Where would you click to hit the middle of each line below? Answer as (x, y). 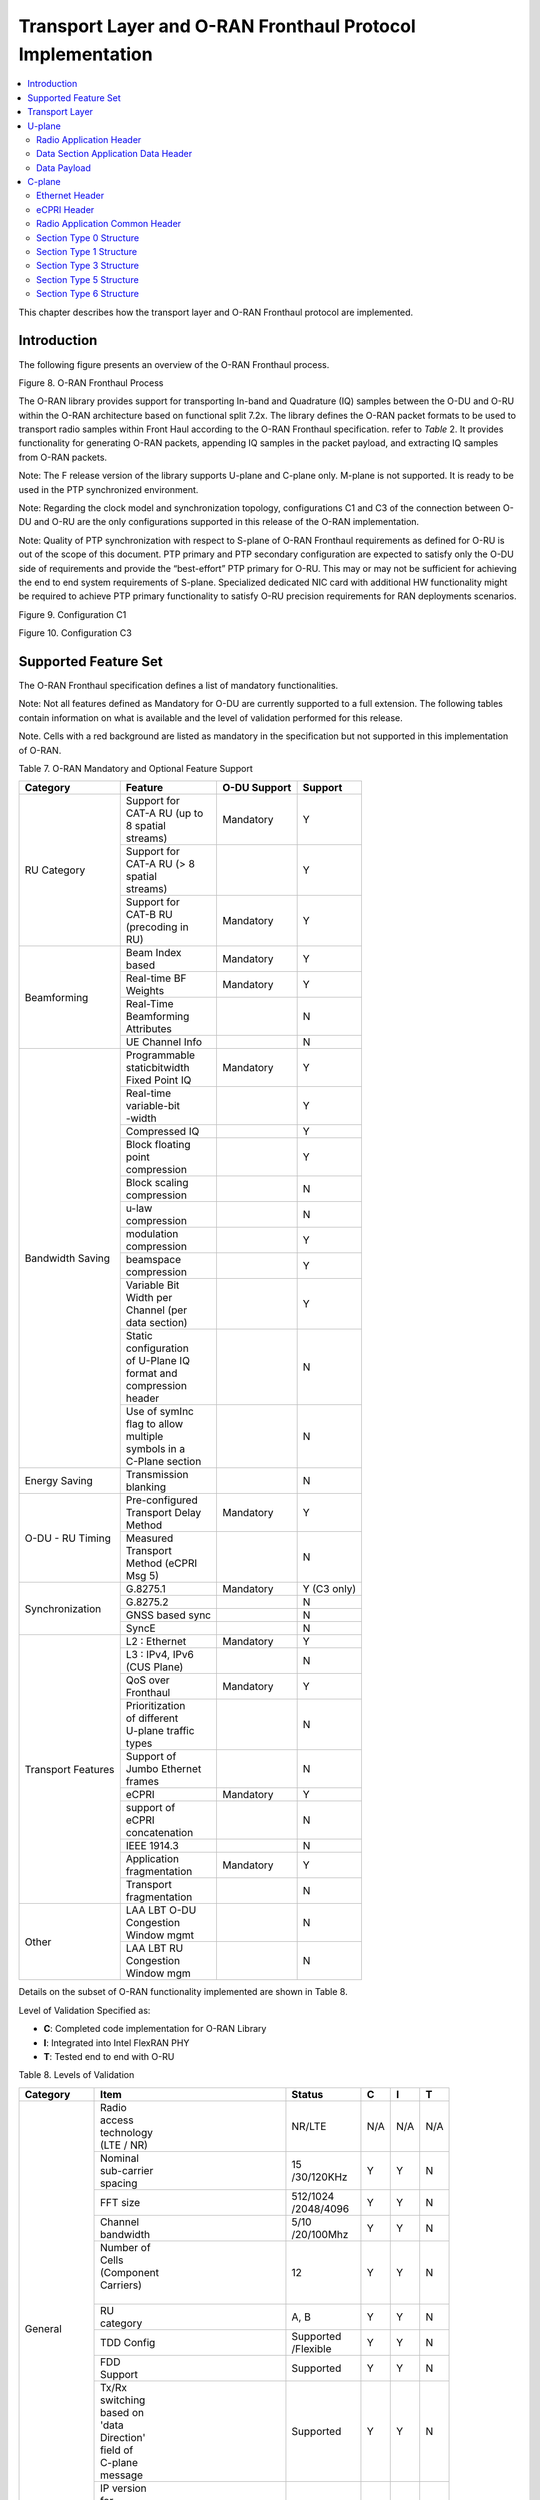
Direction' (123, 2437)
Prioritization (155, 1706)
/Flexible (311, 2348)
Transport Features (69, 1769)
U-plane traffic (160, 1731)
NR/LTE (309, 2126)
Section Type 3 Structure (88, 266)
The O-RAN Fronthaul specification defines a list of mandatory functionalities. (178, 686)
